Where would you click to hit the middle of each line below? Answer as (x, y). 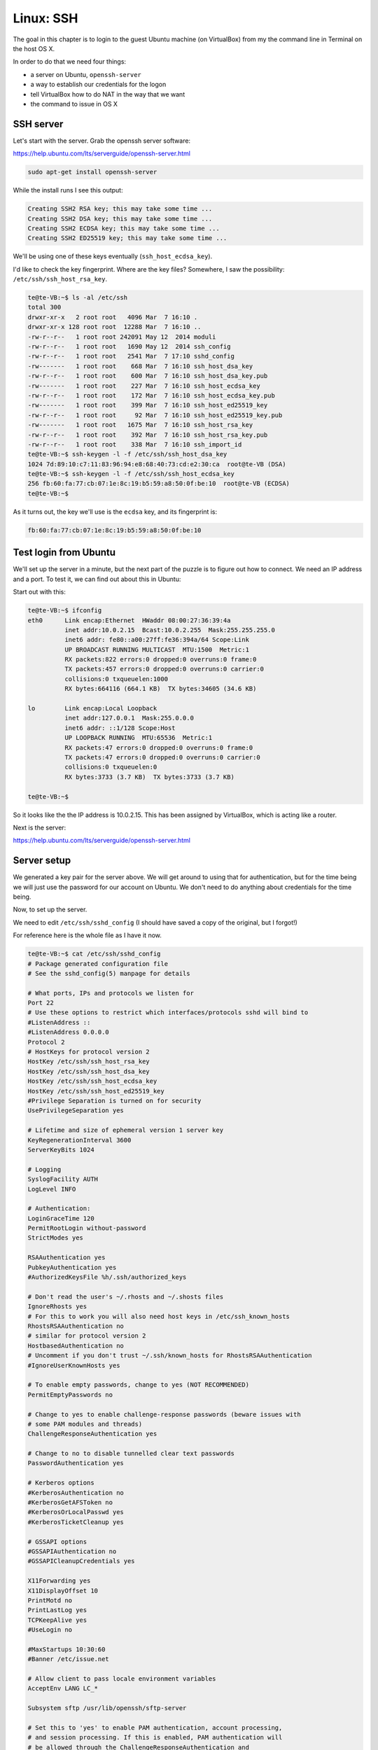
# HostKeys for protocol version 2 (89, 1052)
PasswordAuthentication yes (76, 1463)
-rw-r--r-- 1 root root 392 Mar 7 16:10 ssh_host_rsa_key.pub (148, 435)
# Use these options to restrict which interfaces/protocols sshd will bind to (168, 1013)
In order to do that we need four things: (69, 62)
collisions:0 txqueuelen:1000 (116, 679)
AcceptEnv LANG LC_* (63, 1688)
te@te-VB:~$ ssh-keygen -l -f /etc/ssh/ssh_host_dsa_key (127, 454)
